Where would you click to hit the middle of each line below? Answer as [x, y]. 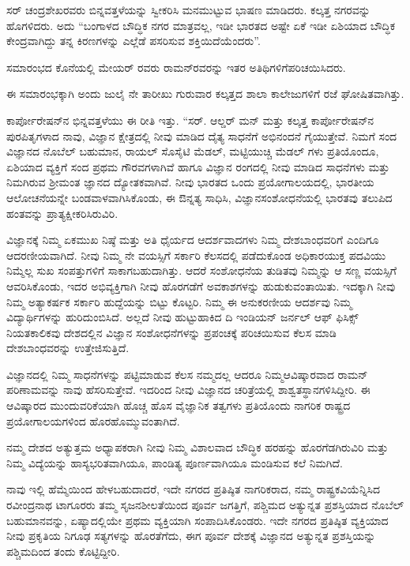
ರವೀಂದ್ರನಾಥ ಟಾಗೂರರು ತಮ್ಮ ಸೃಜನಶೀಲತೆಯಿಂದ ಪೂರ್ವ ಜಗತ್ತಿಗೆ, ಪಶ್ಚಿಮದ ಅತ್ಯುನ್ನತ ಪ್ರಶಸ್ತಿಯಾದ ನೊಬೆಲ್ [205, 505]
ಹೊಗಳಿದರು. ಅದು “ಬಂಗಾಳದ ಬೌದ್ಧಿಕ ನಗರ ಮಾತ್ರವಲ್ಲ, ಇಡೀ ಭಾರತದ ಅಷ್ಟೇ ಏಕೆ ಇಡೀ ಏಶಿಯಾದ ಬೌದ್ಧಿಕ [201, 25]
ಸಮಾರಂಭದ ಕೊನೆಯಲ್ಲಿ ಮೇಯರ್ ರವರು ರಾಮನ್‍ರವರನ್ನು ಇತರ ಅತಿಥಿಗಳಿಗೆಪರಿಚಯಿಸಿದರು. [176, 67]
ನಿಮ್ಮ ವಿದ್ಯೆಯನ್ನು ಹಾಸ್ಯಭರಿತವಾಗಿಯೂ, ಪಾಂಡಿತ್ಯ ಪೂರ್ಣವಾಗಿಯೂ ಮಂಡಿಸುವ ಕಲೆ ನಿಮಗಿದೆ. [175, 462]
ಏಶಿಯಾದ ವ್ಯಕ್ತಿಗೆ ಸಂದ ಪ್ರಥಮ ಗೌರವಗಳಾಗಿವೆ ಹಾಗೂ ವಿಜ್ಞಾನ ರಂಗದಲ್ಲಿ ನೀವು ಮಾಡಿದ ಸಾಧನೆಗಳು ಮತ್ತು [198, 166]
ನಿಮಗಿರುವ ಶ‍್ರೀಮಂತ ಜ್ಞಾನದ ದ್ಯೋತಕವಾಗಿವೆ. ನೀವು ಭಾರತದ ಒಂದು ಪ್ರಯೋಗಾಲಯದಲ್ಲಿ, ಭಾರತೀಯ [190, 182]
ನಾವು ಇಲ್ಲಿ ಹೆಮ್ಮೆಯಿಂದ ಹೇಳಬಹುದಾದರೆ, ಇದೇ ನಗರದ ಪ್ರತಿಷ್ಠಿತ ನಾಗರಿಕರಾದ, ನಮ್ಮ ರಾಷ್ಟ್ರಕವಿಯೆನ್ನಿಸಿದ [194, 489]
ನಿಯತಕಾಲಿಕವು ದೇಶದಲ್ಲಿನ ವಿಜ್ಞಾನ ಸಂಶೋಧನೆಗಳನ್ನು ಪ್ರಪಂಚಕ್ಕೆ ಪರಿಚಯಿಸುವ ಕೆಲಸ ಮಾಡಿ [171, 332]
